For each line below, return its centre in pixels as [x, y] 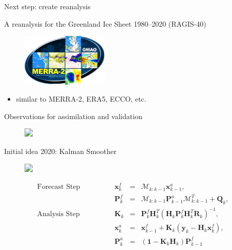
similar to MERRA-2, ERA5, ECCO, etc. [81, 99]
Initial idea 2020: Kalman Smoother [60, 151]
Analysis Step [58, 214]
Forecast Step [59, 187]
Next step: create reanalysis [47, 6]
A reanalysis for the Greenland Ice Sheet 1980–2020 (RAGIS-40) [105, 23]
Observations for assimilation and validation [73, 116]
